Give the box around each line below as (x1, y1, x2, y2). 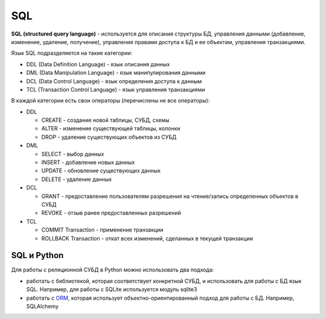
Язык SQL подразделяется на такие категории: (11, 49, 133, 57)
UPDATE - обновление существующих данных (41, 167, 161, 174)
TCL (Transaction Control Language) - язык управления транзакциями (26, 86, 205, 93)
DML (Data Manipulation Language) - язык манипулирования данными (26, 69, 206, 77)
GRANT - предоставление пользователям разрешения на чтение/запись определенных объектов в (41, 192, 299, 200)
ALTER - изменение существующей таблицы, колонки (41, 125, 181, 132)
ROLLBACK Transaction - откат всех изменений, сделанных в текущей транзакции (41, 235, 254, 242)
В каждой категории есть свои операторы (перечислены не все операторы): (11, 97, 210, 104)
